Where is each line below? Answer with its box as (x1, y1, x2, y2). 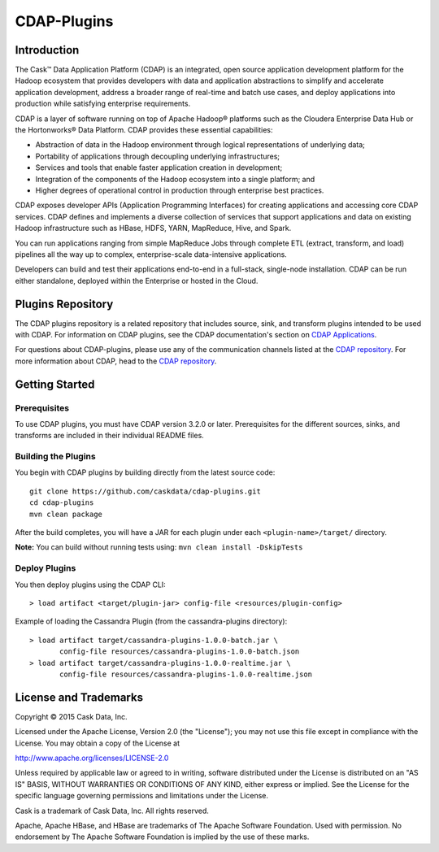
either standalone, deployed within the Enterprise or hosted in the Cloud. (15, 276, 259, 285)
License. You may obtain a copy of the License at (15, 738, 180, 748)
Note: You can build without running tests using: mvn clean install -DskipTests (15, 542, 303, 552)
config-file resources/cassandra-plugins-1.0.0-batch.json (59, 647, 300, 656)
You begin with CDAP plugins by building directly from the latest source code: (15, 467, 276, 477)
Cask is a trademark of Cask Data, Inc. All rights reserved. (15, 806, 209, 815)
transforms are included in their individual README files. (15, 431, 205, 441)
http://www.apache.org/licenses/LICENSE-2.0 (15, 753, 169, 763)
